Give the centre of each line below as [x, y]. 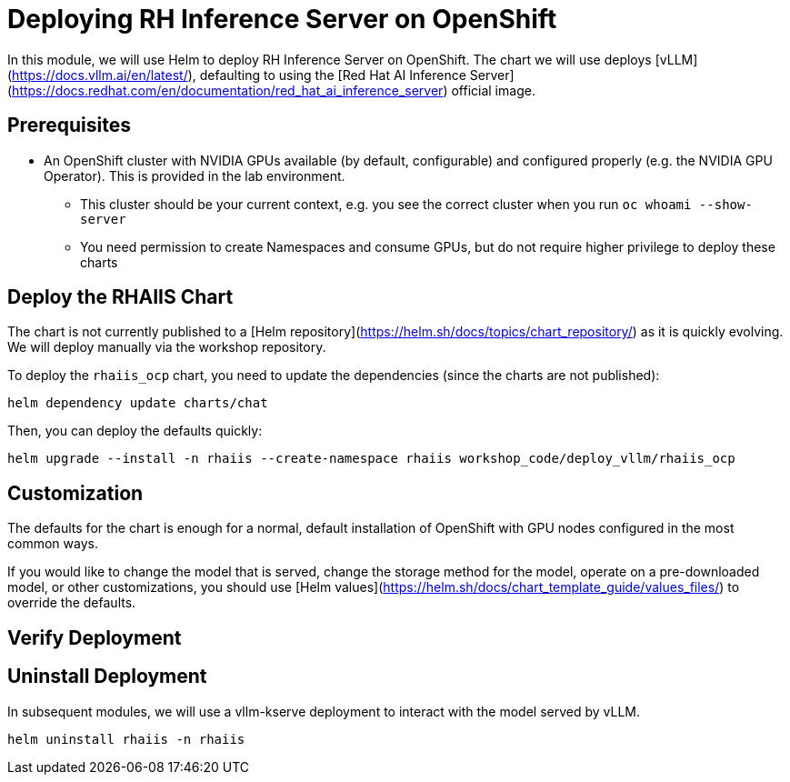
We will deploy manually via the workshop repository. [167, 347]
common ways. [53, 544]
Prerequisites [69, 125]
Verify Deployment [95, 637]
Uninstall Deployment [107, 677]
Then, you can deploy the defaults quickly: [135, 431]
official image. [493, 90]
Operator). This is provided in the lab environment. [195, 175]
